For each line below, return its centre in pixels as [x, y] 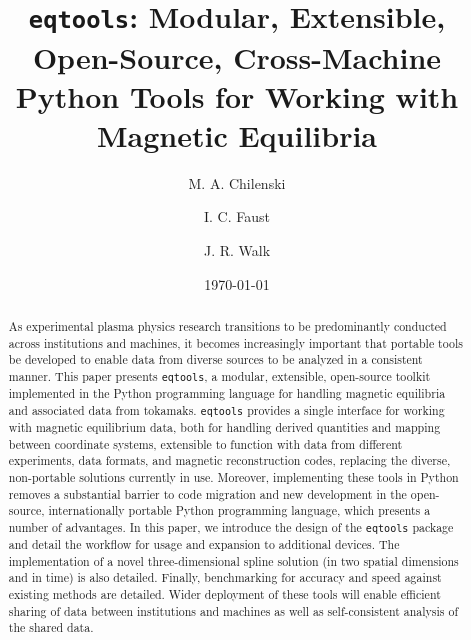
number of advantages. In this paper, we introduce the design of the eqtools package [231, 526]
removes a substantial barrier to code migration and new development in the [207, 493]
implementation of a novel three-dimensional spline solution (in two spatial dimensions [233, 560]
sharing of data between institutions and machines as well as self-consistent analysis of [233, 610]
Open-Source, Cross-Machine [237, 56]
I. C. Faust [237, 216]
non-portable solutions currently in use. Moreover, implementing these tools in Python [233, 476]
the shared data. [51, 627]
